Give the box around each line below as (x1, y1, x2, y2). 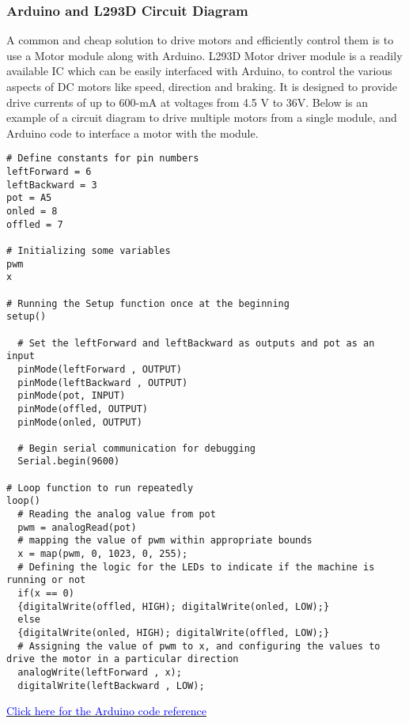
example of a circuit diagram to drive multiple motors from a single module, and (6, 109, 397, 126)
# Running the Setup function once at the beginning (6, 297, 290, 309)
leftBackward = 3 (6, 179, 97, 191)
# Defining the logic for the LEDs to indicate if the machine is (17, 561, 375, 573)
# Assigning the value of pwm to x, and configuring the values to (17, 640, 381, 652)
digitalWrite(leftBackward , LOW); (17, 679, 205, 691)
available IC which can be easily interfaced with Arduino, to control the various (6, 62, 392, 79)
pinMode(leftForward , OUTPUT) (17, 363, 182, 375)
